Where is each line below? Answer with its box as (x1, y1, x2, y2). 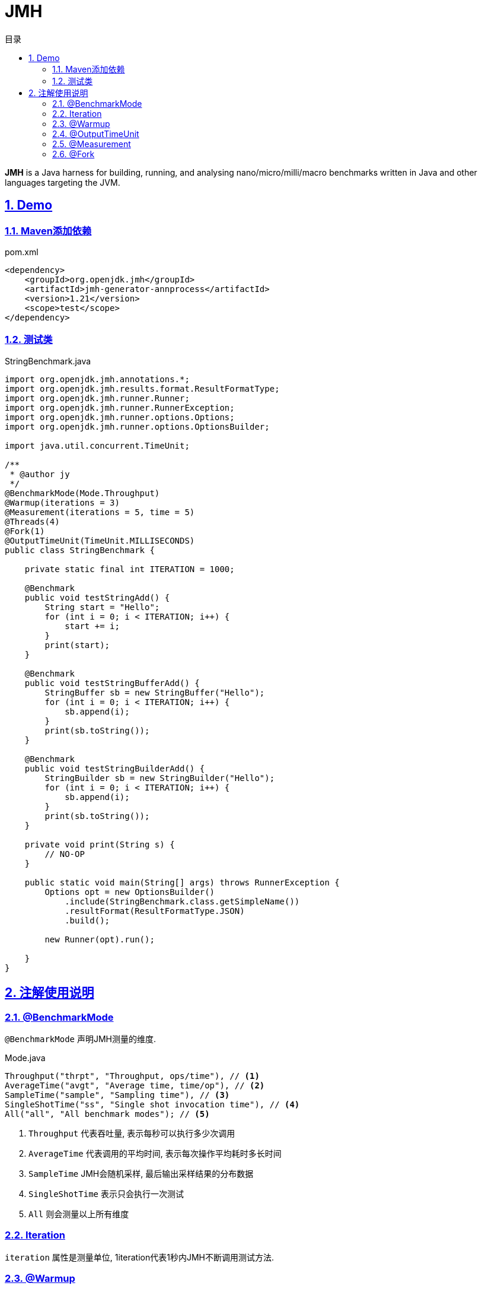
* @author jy (9, 469, 70, 479)
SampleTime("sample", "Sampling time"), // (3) (5, 1090, 230, 1100)
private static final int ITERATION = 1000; (24, 564, 235, 574)
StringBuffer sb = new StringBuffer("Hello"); (44, 687, 265, 697)
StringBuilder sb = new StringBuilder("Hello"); (44, 773, 275, 783)
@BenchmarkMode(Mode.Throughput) (5, 488, 160, 498)
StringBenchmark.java (5, 355, 91, 366)
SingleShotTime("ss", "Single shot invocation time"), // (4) (5, 1099, 300, 1109)
